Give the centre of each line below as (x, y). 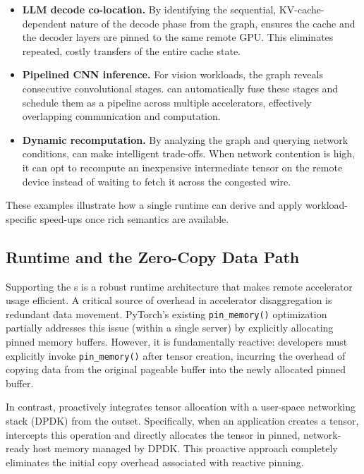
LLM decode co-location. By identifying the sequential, (149, 9)
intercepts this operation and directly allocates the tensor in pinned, (153, 434)
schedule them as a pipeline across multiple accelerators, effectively (167, 102)
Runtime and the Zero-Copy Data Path (153, 256)
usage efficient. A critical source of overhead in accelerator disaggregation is (169, 300)
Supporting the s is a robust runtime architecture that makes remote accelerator (179, 286)
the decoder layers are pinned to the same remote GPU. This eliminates (178, 37)
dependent (44, 23)
